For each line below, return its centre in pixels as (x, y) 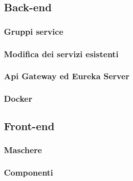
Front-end (29, 125)
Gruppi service (34, 31)
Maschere (23, 149)
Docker (18, 99)
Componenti (29, 172)
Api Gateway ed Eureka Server (67, 76)
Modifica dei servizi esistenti (61, 54)
